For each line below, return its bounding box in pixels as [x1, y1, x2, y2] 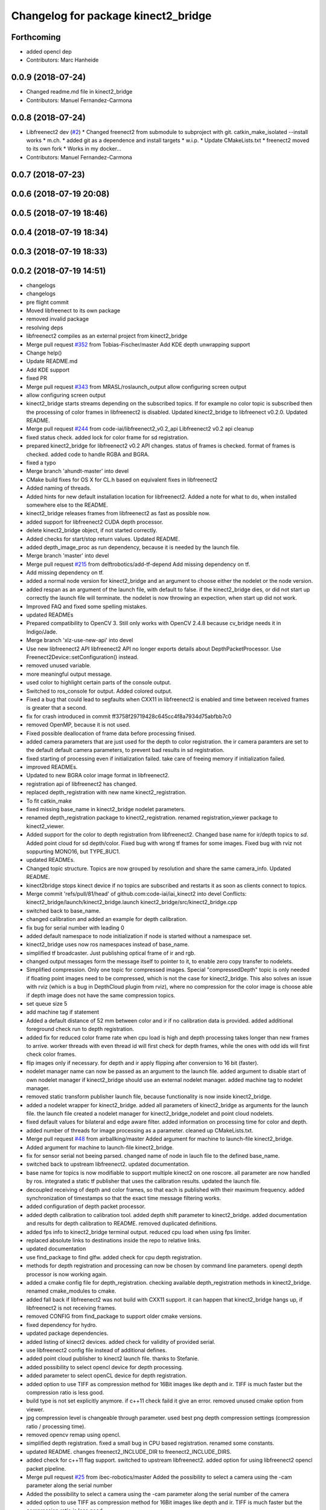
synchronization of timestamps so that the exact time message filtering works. [26, 1195, 222, 1201]
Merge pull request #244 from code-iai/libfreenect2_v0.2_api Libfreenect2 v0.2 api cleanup [26, 425, 254, 432]
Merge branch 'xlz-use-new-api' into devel [26, 637, 133, 644]
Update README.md [26, 358, 78, 365]
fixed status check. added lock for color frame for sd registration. [26, 434, 189, 441]
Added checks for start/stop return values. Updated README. [26, 535, 181, 542]
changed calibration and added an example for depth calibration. [26, 916, 188, 923]
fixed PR [26, 374, 48, 382]
